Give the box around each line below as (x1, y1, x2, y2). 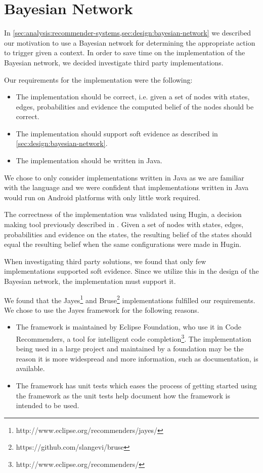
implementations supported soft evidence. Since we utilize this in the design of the (4, 266, 259, 276)
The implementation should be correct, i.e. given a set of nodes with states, (16, 91, 250, 102)
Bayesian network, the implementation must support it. (4, 276, 176, 286)
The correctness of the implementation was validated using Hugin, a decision (4, 209, 242, 220)
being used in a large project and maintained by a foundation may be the (16, 343, 244, 354)
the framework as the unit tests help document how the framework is (16, 390, 230, 401)
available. (16, 363, 45, 374)
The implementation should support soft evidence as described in (16, 128, 218, 138)
